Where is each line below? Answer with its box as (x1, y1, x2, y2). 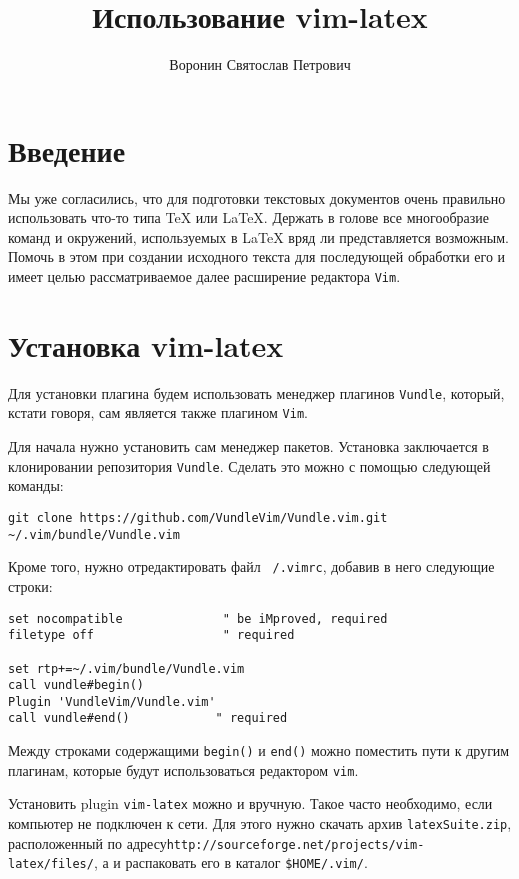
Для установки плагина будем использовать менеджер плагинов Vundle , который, (8, 382, 505, 403)
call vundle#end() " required (8, 711, 288, 726)
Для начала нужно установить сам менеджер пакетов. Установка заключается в (8, 436, 489, 457)
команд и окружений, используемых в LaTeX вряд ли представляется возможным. (8, 226, 510, 247)
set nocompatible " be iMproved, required (8, 611, 388, 626)
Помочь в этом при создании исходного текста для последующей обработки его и (8, 246, 506, 267)
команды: (8, 475, 64, 496)
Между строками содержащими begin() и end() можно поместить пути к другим (8, 740, 510, 761)
